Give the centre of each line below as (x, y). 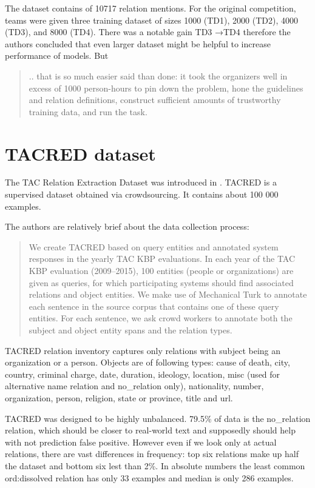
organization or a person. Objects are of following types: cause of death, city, (147, 362)
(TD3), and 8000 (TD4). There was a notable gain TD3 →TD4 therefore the (148, 32)
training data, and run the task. (88, 111)
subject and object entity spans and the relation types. (130, 330)
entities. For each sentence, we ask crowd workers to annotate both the (161, 318)
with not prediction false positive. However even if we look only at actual (141, 442)
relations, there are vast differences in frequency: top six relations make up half (152, 454)
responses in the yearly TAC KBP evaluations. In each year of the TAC (162, 259)
